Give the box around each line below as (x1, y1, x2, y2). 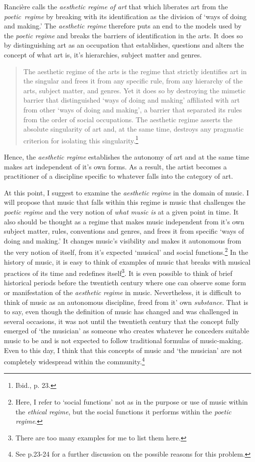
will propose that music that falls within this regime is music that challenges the (4, 197, 246, 207)
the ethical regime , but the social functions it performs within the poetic (15, 406, 231, 416)
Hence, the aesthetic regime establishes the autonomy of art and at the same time (4, 151, 249, 162)
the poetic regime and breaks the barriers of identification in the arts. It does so (4, 30, 243, 40)
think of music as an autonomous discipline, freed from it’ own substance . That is (4, 297, 248, 307)
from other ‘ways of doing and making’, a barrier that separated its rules (23, 104, 242, 114)
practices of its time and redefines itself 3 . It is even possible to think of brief (4, 267, 232, 278)
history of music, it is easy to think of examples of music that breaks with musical (4, 256, 251, 267)
